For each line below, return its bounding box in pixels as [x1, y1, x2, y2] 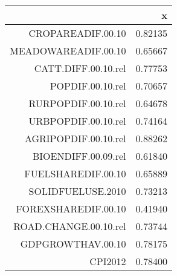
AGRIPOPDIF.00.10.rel [24, 131, 126, 145]
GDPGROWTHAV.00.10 [20, 237, 126, 251]
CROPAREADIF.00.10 [28, 26, 126, 40]
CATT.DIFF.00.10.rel [34, 61, 126, 75]
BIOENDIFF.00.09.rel [32, 149, 126, 163]
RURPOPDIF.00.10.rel [28, 96, 126, 110]
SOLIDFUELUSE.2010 [28, 184, 126, 198]
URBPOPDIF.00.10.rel [28, 114, 126, 128]
